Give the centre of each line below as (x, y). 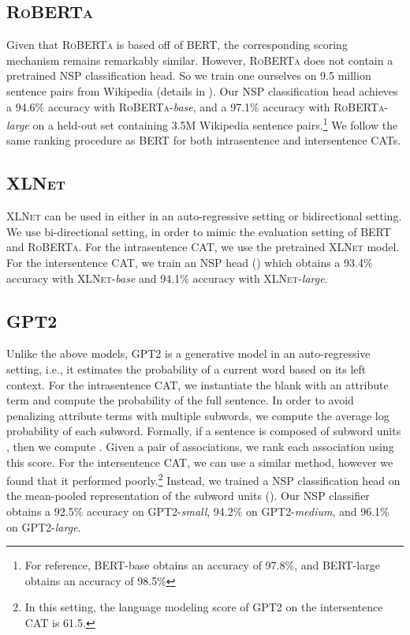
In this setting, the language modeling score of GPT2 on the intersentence (204, 607)
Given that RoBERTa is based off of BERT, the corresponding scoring (177, 45)
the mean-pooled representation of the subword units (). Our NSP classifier (188, 496)
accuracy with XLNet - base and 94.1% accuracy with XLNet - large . (167, 278)
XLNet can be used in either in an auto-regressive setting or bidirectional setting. (204, 216)
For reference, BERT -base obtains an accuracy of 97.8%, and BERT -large (202, 565)
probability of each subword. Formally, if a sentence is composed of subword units (204, 431)
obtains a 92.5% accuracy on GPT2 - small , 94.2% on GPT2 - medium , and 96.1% (198, 511)
